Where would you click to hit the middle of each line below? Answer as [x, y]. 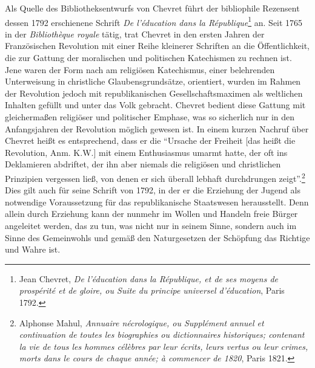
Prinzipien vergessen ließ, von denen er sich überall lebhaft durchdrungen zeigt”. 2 [155, 177]
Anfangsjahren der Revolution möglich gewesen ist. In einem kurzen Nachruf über [157, 128]
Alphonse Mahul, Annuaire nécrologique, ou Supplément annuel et [141, 322]
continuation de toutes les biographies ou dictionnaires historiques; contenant [162, 334]
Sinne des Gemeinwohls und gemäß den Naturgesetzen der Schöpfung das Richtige [157, 237]
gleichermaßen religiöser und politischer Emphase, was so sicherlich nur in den [150, 117]
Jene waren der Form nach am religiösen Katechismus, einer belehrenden [140, 69]
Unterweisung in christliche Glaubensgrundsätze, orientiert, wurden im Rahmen [153, 81]
